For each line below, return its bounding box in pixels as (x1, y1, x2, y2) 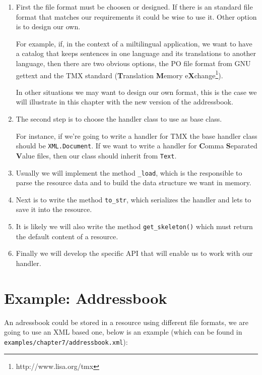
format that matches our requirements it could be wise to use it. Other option (16, 11, 257, 22)
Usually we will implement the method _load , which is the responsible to (16, 167, 242, 178)
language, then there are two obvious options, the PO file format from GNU (16, 58, 251, 68)
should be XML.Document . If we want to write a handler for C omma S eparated (16, 140, 257, 151)
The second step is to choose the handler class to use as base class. (16, 114, 222, 124)
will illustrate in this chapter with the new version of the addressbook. (16, 96, 233, 107)
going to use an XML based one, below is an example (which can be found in (4, 327, 242, 337)
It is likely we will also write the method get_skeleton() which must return (16, 221, 253, 231)
